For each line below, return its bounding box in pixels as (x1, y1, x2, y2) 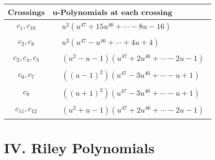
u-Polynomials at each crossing (52, 6, 172, 17)
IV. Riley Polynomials (4, 138, 154, 158)
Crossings (8, 6, 45, 17)
